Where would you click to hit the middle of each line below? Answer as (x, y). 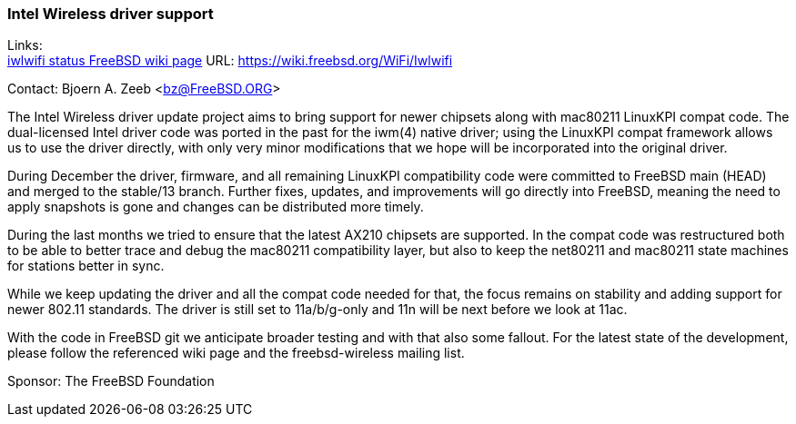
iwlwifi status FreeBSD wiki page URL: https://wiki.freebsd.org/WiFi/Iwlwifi (230, 61)
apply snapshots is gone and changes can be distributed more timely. (216, 207)
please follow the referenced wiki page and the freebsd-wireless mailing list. (236, 353)
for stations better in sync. (86, 266)
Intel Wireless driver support (111, 14)
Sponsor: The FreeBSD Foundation (111, 381)
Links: (25, 45)
